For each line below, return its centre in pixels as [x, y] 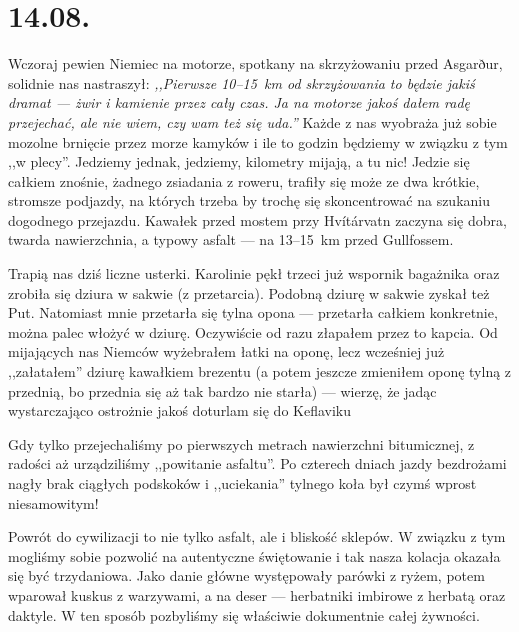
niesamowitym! [53, 502]
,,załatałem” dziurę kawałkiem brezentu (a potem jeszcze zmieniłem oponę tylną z [260, 371]
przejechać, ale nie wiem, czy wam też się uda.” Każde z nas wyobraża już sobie [252, 121]
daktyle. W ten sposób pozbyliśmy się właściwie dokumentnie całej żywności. [244, 614]
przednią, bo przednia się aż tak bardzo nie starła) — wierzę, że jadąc [222, 390]
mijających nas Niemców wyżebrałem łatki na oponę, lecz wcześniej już [226, 351]
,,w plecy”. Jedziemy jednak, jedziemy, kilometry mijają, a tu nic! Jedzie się [239, 161]
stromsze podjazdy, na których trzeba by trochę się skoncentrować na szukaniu [249, 200]
